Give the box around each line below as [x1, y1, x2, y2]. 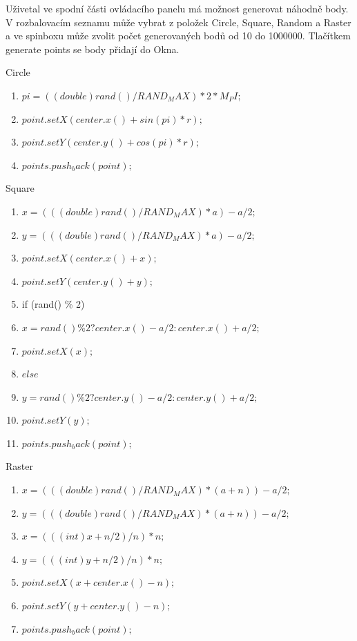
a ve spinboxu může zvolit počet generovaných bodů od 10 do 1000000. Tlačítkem [6, 28, 351, 43]
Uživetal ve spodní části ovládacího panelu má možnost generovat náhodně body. [6, 1, 349, 15]
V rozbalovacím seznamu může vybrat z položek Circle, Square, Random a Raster [6, 14, 351, 29]
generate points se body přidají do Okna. [6, 41, 180, 56]
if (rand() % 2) [21, 297, 85, 311]
